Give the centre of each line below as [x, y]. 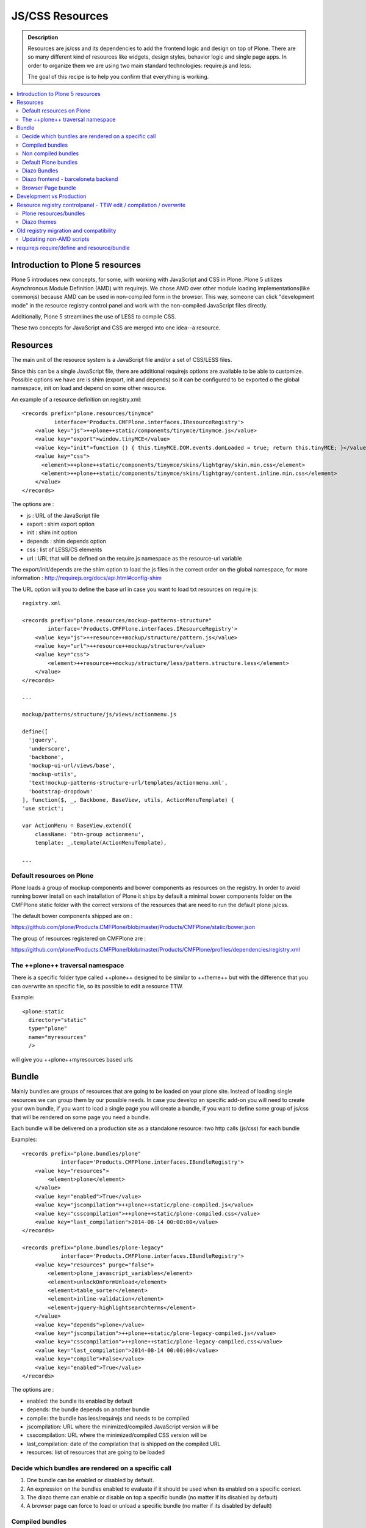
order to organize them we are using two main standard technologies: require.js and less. [140, 65]
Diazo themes [40, 222]
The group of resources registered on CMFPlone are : [79, 938]
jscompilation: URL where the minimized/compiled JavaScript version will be [123, 1427]
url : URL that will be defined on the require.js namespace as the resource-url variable [134, 558]
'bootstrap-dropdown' [61, 791]
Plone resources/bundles [54, 213]
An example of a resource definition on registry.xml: [76, 399]
